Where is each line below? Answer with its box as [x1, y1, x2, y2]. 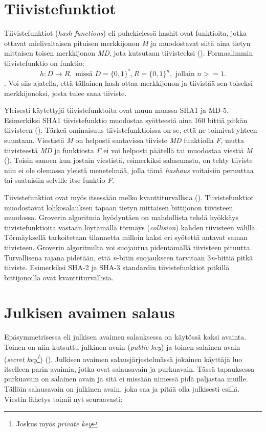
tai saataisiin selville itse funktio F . [4, 175, 115, 185]
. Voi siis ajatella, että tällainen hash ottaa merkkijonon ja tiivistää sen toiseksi [4, 78, 253, 88]
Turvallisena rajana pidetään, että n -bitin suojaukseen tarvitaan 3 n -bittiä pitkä [4, 252, 253, 262]
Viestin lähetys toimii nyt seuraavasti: [4, 393, 123, 404]
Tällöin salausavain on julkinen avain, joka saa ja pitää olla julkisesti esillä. [4, 383, 240, 394]
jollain [175, 70, 195, 78]
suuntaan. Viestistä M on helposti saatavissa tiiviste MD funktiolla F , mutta [4, 134, 245, 145]
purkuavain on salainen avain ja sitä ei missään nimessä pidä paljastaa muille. [4, 373, 248, 384]
